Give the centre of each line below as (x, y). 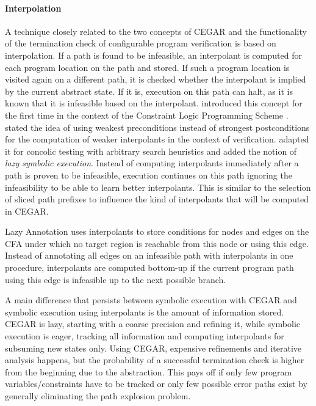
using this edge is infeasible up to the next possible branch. (116, 279)
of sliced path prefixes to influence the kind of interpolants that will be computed (157, 199)
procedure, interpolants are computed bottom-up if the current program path (149, 268)
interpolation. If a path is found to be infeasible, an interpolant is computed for (153, 55)
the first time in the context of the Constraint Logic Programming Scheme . (147, 115)
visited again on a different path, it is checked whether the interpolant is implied (156, 79)
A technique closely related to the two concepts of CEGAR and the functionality (156, 31)
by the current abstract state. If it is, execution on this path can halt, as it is (149, 91)
